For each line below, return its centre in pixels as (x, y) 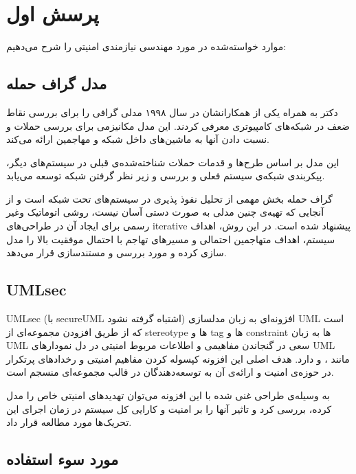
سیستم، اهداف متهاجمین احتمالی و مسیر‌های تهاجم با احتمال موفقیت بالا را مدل (171, 239)
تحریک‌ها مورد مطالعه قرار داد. (69, 422)
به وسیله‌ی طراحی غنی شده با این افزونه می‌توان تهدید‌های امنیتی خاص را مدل (168, 395)
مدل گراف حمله (57, 83)
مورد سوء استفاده (63, 459)
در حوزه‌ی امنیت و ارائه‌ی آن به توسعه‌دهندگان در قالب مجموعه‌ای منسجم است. (170, 372)
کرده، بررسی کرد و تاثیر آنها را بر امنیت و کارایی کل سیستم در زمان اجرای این (169, 408)
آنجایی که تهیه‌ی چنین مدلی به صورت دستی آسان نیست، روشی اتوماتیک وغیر (165, 212)
